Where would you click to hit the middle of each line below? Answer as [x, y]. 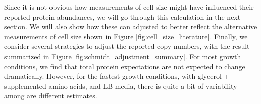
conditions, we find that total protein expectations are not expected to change [125, 66]
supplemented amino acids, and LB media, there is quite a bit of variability [121, 86]
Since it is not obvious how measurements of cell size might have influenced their [129, 7]
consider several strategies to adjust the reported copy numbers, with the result [127, 46]
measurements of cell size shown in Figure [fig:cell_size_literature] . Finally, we [126, 36]
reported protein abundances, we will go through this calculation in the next [122, 16]
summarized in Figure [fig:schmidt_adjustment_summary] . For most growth [123, 56]
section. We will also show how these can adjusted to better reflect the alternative [131, 27]
